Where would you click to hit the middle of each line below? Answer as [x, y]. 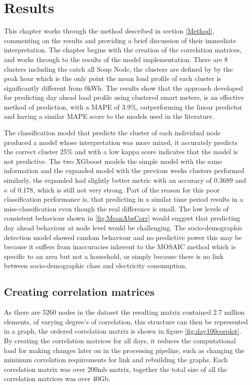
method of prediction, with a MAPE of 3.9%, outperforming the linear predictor [123, 106]
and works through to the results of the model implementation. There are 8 [116, 59]
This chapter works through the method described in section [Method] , [109, 31]
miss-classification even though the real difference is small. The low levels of [116, 208]
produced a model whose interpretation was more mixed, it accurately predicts [121, 142]
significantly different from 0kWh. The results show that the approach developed [124, 88]
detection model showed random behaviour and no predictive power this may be [123, 237]
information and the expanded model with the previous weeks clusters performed [124, 170]
